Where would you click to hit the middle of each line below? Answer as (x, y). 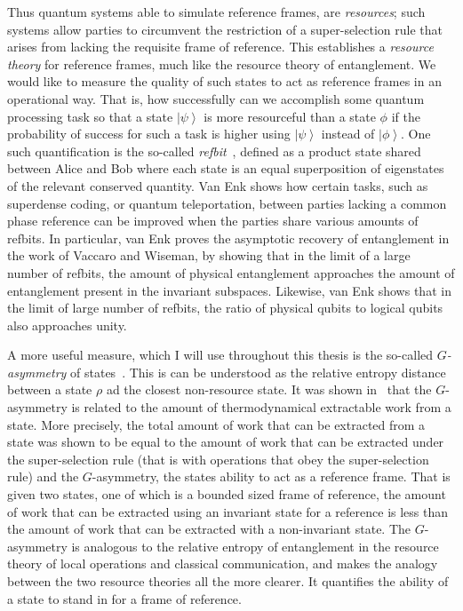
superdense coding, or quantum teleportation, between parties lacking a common (227, 203)
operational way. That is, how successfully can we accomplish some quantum (216, 98)
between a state (50, 389)
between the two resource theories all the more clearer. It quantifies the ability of (228, 581)
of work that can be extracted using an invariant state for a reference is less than (228, 511)
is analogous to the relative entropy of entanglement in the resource (255, 546)
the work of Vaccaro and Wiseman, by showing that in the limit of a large (209, 255)
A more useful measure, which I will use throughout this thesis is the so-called (220, 355)
